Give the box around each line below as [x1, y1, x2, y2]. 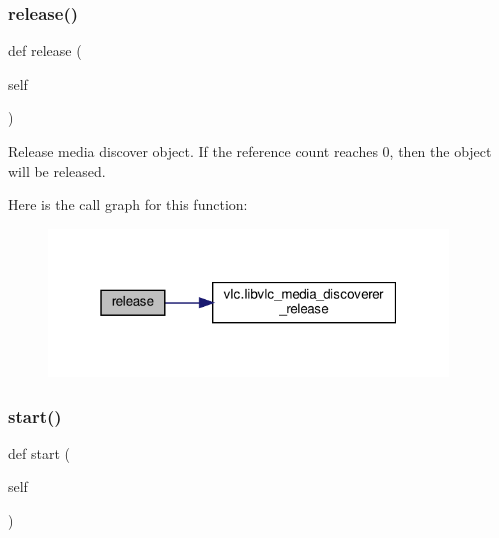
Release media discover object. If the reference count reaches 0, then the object [8, 141, 492, 161]
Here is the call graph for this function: [8, 194, 248, 215]
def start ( [8, 442, 70, 463]
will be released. [8, 160, 106, 181]
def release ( [8, 40, 82, 61]
